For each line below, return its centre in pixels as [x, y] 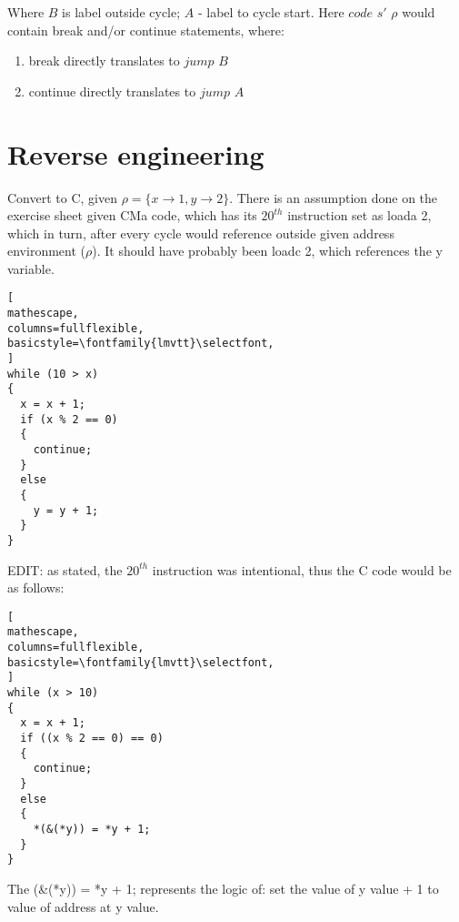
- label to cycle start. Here [271, 12]
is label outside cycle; [121, 12]
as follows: [36, 588]
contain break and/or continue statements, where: [146, 30]
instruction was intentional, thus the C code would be [302, 569]
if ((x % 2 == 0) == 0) [92, 739]
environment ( [46, 251]
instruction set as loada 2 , [359, 215]
